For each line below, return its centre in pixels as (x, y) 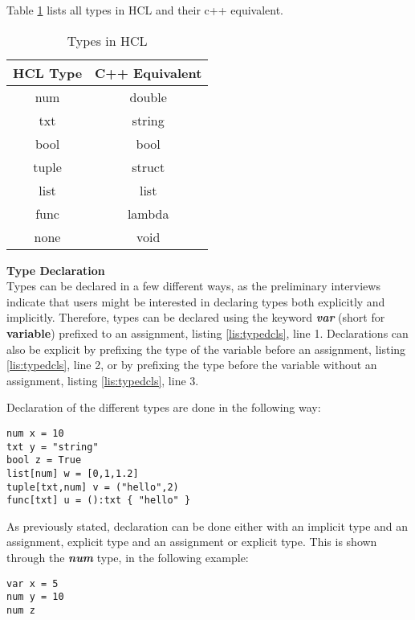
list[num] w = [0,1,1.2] (73, 473)
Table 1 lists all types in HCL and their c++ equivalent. (145, 10)
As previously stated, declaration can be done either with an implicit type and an (207, 526)
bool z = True (44, 460)
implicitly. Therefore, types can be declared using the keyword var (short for (196, 317)
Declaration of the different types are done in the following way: (164, 407)
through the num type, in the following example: (128, 558)
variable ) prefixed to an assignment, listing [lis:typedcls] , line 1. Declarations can (207, 333)
